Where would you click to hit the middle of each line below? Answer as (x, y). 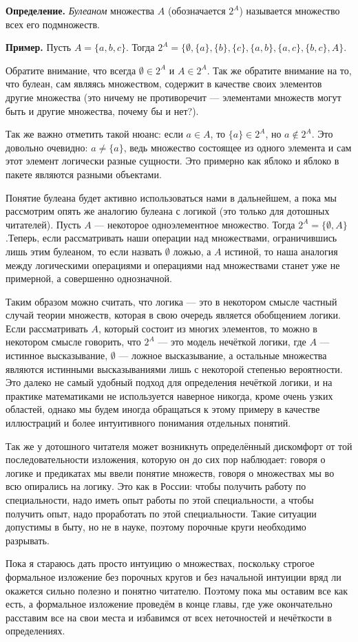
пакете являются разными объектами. (84, 174)
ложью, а (192, 251)
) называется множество (289, 10)
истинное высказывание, (57, 355)
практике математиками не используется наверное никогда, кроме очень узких (169, 395)
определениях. (35, 631)
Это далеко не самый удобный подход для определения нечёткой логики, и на (169, 382)
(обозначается (197, 10)
